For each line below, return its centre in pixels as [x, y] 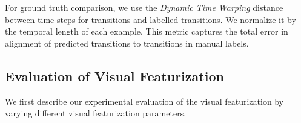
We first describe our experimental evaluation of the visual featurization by [144, 101]
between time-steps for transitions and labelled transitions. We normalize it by [150, 19]
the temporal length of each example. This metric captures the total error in [147, 31]
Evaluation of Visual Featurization [114, 75]
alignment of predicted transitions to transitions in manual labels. [127, 43]
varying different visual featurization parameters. [96, 113]
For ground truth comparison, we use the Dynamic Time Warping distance [144, 7]
